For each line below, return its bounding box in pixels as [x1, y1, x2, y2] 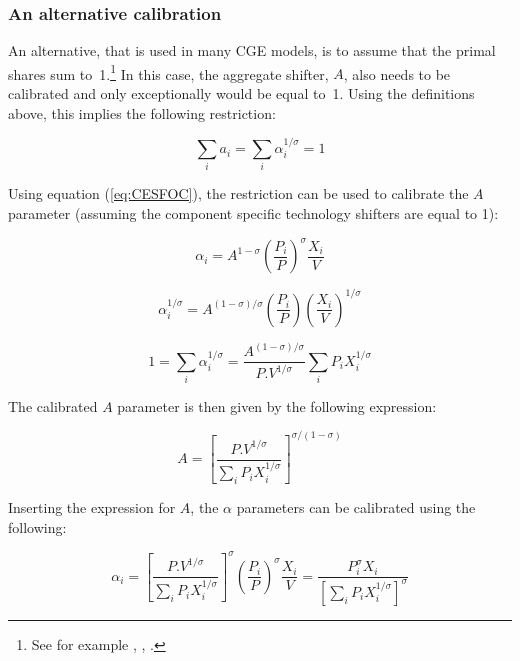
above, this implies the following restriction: [8, 102, 276, 123]
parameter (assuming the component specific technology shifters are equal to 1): [8, 202, 499, 223]
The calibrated [8, 395, 98, 416]
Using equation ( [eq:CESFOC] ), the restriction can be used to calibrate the [8, 183, 469, 204]
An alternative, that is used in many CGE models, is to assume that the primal [8, 40, 496, 61]
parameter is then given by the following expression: [117, 395, 437, 416]
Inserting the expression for [8, 497, 176, 518]
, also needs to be [343, 63, 451, 84]
